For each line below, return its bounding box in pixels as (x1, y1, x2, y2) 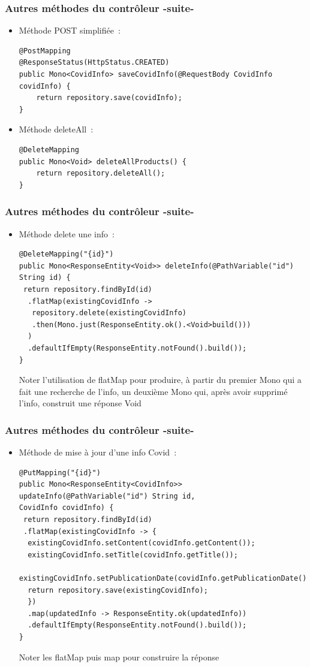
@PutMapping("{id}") (19, 468, 101, 477)
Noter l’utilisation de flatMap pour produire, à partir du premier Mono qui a (19, 373, 302, 386)
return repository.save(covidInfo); (36, 93, 182, 102)
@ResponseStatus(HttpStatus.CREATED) (19, 58, 170, 67)
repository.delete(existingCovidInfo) (32, 309, 186, 318)
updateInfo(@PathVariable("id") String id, (19, 491, 195, 500)
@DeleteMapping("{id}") (19, 250, 114, 259)
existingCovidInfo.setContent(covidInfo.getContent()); (28, 539, 255, 548)
